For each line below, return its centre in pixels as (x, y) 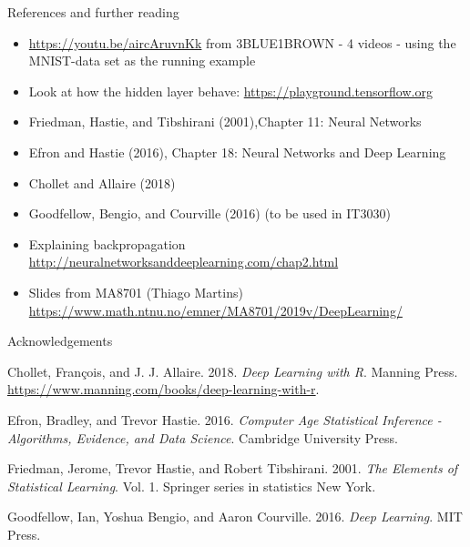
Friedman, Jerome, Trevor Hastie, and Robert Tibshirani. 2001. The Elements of (233, 468)
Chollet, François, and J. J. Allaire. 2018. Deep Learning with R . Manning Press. (233, 371)
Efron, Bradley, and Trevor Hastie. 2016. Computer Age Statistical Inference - (225, 419)
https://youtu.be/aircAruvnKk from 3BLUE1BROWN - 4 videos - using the (242, 42)
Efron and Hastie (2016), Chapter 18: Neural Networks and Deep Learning (237, 152)
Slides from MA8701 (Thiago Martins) (136, 292)
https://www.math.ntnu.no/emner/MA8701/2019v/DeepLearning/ (215, 310)
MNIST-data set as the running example (142, 61)
